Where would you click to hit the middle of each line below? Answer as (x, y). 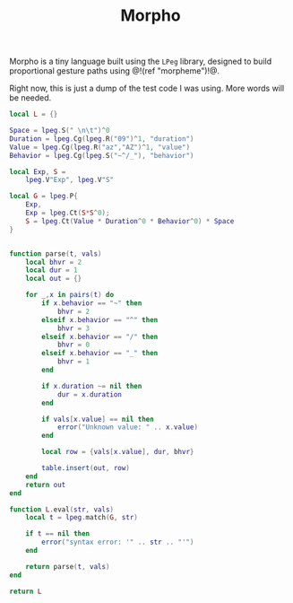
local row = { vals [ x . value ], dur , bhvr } (118, 452)
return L (26, 591)
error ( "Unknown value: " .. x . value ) (128, 427)
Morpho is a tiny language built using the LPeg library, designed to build (140, 61)
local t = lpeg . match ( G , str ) (82, 518)
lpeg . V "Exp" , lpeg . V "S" (70, 180)
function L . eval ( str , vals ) (62, 509)
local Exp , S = (38, 171)
